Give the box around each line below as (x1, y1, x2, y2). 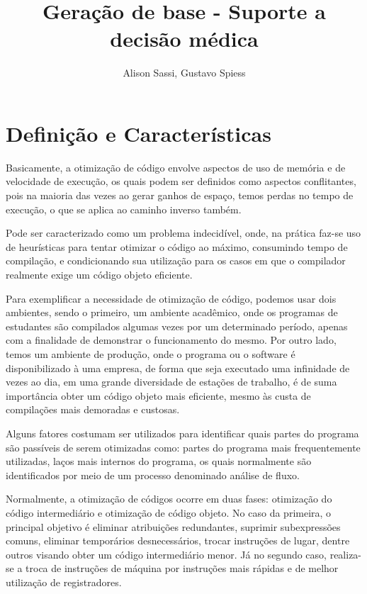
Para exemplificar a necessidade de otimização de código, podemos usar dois (6, 291, 337, 306)
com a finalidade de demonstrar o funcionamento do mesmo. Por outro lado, (6, 332, 337, 347)
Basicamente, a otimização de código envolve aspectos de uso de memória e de (6, 159, 346, 174)
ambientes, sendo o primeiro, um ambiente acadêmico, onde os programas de (6, 305, 338, 320)
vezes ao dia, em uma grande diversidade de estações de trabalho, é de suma (6, 374, 337, 389)
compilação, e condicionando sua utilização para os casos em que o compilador (6, 253, 346, 268)
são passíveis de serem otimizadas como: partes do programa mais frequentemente (6, 439, 361, 454)
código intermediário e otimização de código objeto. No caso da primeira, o (6, 505, 332, 520)
